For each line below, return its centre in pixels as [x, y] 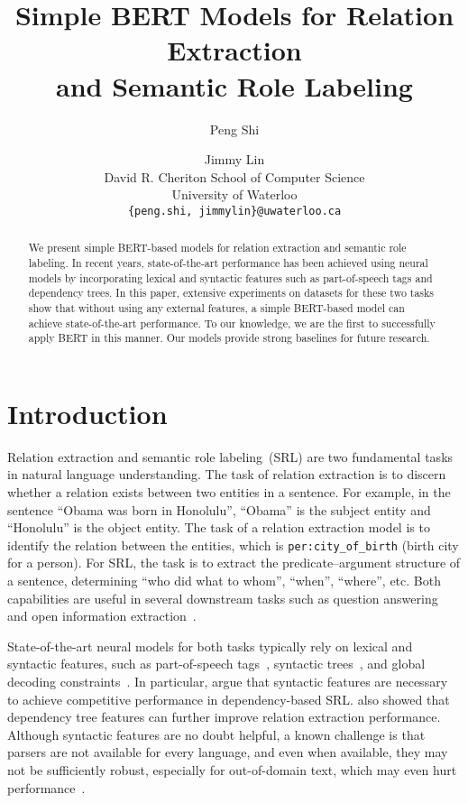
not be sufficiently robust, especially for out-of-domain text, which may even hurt [232, 770]
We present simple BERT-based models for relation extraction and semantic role [217, 248]
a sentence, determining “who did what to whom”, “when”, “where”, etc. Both [224, 581]
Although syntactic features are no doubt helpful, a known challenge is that [216, 734]
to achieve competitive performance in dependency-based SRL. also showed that [229, 699]
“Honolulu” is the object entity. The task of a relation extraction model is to [219, 527]
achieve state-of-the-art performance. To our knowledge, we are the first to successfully [232, 323]
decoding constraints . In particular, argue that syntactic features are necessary [228, 682]
